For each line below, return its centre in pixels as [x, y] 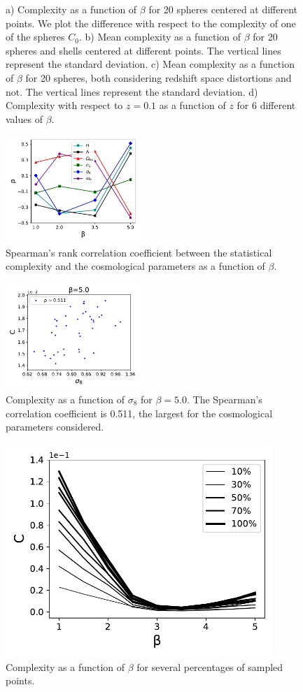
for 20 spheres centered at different [223, 9]
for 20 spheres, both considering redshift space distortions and [158, 77]
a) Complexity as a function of [71, 9]
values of [24, 118]
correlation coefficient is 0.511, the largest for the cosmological [139, 413]
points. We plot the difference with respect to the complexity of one [151, 23]
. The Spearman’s [225, 399]
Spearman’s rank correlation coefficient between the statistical [139, 252]
